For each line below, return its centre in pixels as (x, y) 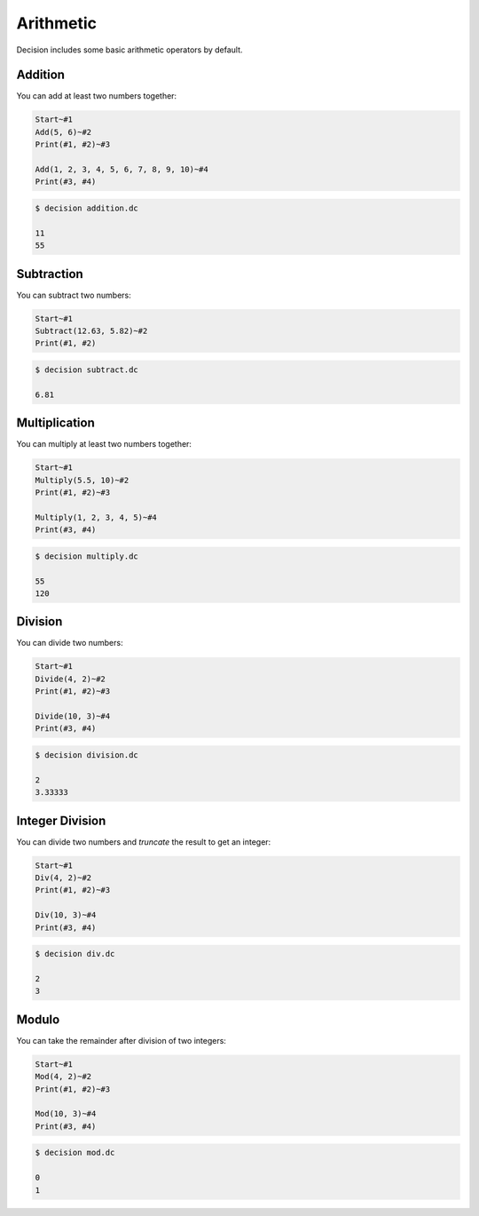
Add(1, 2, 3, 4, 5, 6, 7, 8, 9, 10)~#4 (122, 169)
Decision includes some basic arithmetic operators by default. (130, 50)
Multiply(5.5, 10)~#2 (82, 480)
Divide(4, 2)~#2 (71, 679)
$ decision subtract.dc (87, 370)
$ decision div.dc (75, 954)
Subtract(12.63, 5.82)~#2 (91, 331)
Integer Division (61, 820)
